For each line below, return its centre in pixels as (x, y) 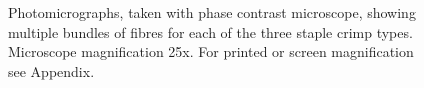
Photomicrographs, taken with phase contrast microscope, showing (212, 12)
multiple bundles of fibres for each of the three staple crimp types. (210, 31)
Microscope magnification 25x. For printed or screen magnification (211, 51)
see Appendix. (51, 70)
